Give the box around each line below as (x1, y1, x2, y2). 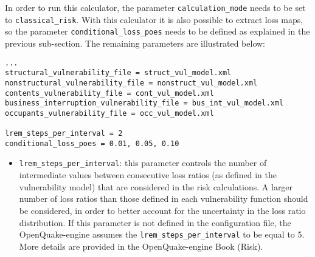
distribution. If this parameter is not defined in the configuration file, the (19, 216, 291, 229)
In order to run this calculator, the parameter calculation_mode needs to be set (5, 1, 306, 13)
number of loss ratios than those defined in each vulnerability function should (19, 192, 308, 205)
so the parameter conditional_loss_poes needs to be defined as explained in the (5, 25, 310, 38)
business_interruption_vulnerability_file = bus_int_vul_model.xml (5, 99, 284, 108)
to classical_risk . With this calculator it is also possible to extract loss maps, (5, 13, 303, 25)
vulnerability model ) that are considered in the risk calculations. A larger (19, 180, 293, 193)
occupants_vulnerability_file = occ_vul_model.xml (5, 108, 214, 118)
